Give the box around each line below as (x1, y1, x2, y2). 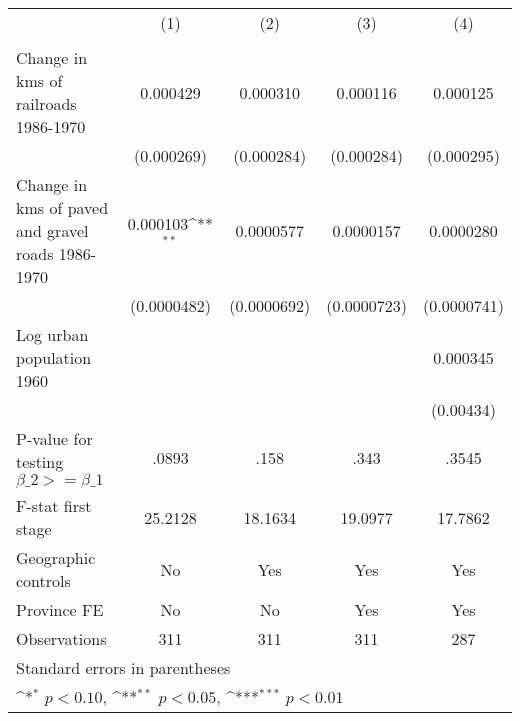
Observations (16, 627, 107, 650)
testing (16, 450, 64, 473)
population (16, 346, 92, 369)
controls (16, 569, 71, 592)
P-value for (16, 427, 93, 450)
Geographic (16, 546, 96, 569)
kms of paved (16, 196, 109, 219)
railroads (16, 92, 77, 115)
